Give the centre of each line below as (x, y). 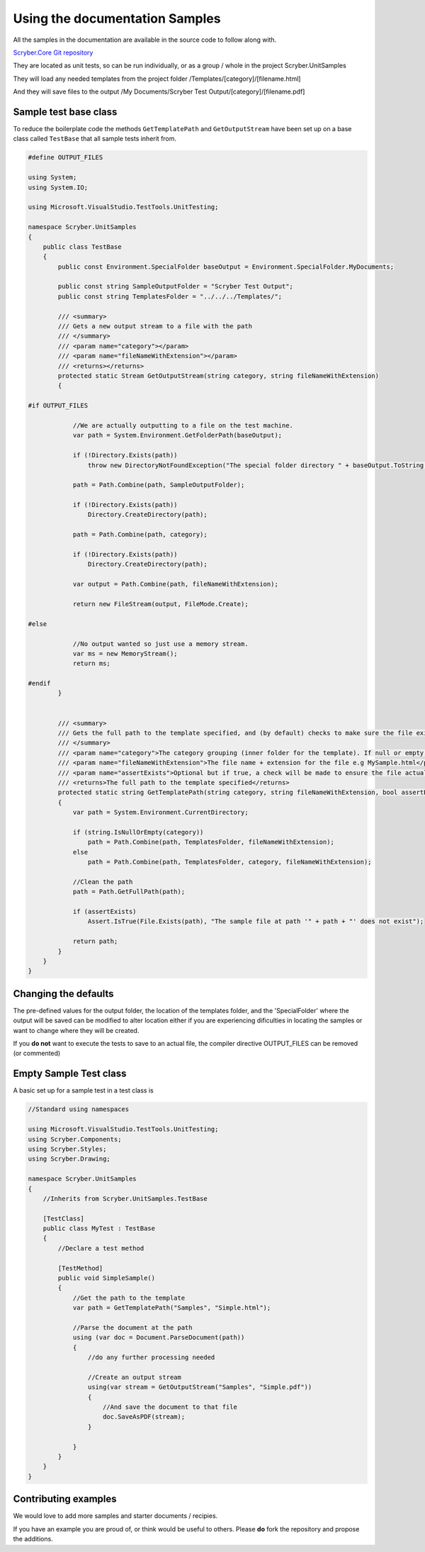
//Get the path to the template (129, 1298)
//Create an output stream (135, 1377)
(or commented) (37, 1054)
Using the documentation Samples (117, 18)
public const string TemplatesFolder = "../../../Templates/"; (170, 296)
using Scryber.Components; (75, 1139)
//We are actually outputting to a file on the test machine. (183, 425)
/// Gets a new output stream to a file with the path (155, 326)
